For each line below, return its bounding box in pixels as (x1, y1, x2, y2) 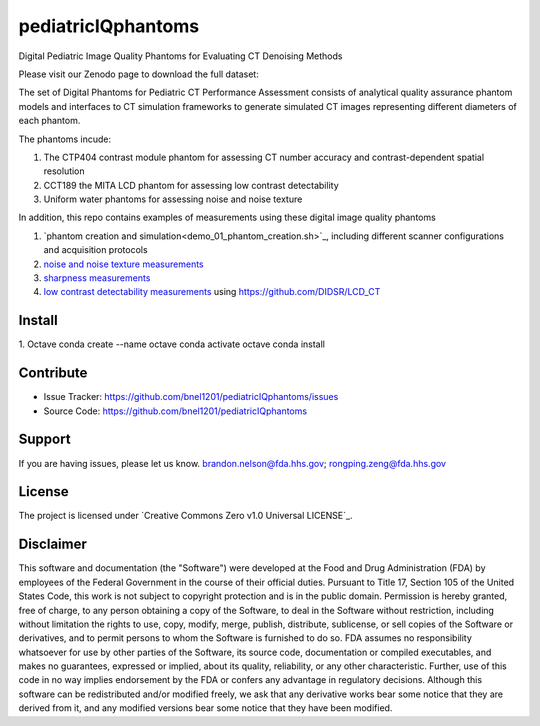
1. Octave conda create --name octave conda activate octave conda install (18, 338, 325, 350)
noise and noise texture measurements (43, 258, 204, 270)
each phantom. (18, 115, 81, 127)
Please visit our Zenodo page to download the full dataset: (18, 68, 259, 80)
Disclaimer (18, 536, 87, 553)
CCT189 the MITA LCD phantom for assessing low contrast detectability (43, 179, 339, 191)
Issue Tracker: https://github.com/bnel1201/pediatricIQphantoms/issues (43, 391, 339, 403)
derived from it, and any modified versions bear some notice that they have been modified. (18, 702, 393, 714)
